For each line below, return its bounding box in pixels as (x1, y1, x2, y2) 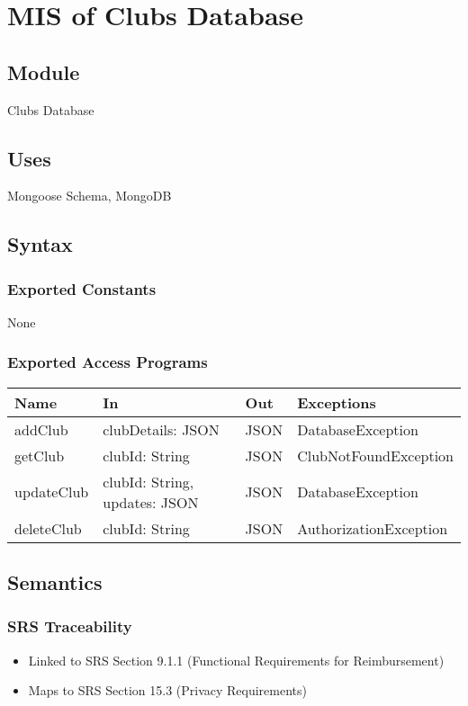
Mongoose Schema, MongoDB (7, 186, 172, 205)
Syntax (7, 230, 73, 258)
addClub (14, 418, 68, 440)
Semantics (7, 568, 103, 596)
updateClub (14, 481, 89, 503)
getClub (14, 444, 65, 466)
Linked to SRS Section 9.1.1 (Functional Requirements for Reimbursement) (28, 650, 445, 669)
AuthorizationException (297, 517, 448, 539)
